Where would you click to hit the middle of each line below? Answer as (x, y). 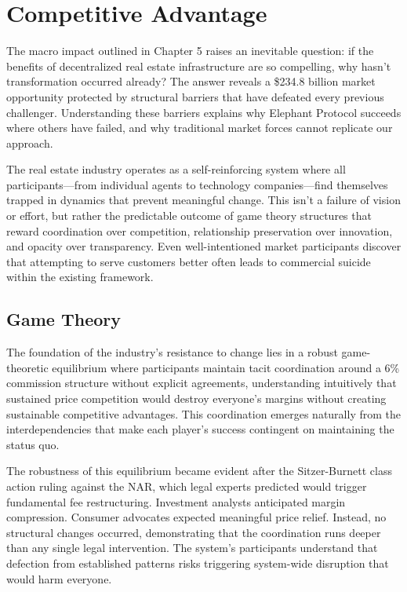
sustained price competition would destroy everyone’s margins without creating (196, 398)
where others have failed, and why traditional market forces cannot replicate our (200, 128)
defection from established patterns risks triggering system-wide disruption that (198, 563)
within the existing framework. (80, 277)
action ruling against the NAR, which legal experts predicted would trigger (187, 486)
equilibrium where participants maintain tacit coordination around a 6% (226, 367)
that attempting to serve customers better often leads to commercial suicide (189, 261)
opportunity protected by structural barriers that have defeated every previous (195, 96)
